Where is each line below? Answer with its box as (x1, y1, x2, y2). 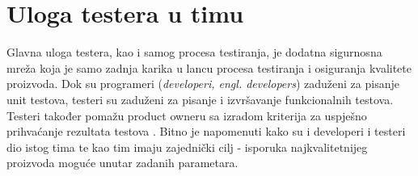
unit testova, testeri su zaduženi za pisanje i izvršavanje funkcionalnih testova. (6, 90, 394, 107)
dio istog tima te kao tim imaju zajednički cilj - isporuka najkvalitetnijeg (6, 138, 368, 155)
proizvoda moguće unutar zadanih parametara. (6, 154, 239, 171)
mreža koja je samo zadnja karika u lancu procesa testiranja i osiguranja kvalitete (6, 59, 412, 76)
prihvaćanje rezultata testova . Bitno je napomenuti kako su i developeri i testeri (6, 123, 406, 140)
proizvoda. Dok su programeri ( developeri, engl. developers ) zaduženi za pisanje (6, 75, 399, 92)
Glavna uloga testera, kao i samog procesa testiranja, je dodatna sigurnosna (6, 44, 382, 61)
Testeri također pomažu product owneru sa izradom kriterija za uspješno (6, 107, 367, 124)
